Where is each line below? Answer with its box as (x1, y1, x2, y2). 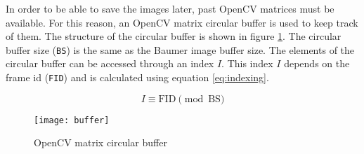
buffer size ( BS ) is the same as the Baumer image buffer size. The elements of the (6, 42, 355, 57)
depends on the (284, 56, 350, 71)
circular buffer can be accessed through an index (6, 56, 214, 71)
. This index (221, 56, 273, 71)
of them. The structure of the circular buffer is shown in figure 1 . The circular (6, 29, 342, 43)
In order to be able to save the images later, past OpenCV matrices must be (6, 1, 334, 15)
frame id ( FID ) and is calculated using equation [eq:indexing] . (6, 70, 269, 85)
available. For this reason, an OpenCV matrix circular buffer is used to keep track (6, 15, 358, 29)
